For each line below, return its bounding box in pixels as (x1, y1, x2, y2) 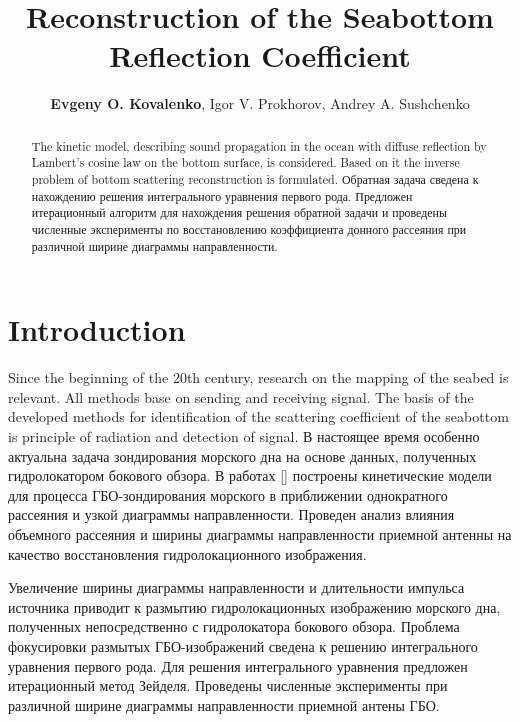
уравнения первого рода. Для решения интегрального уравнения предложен (8, 655, 468, 676)
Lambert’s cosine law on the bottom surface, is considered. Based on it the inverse (31, 154, 460, 171)
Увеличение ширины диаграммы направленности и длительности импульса (8, 577, 465, 598)
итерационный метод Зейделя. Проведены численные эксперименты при (8, 675, 448, 696)
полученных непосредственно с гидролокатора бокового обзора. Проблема (8, 616, 460, 637)
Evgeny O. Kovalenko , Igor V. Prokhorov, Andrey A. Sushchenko (50, 93, 470, 114)
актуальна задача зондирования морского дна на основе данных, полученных (8, 445, 477, 466)
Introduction (8, 309, 186, 350)
